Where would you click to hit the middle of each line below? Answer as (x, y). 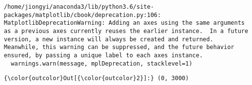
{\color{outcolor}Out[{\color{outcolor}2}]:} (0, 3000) (97, 78)
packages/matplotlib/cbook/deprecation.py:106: (83, 15)
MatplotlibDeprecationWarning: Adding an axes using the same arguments (124, 23)
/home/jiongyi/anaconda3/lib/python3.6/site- (79, 7)
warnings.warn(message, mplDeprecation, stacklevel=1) (102, 63)
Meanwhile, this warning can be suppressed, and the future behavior (119, 47)
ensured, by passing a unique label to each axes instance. (104, 55)
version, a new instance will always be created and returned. (109, 39)
